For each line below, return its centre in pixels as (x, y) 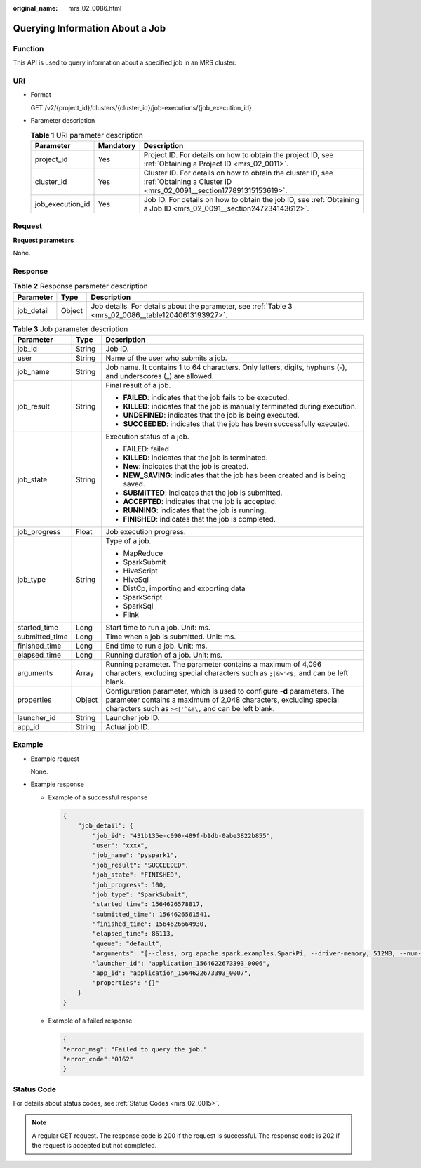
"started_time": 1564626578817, (148, 904)
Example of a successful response (98, 797)
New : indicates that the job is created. (186, 466)
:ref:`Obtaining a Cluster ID (188, 181)
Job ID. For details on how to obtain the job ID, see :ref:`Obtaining (251, 199)
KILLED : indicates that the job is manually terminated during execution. (240, 406)
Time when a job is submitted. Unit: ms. (171, 637)
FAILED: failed (146, 449)
